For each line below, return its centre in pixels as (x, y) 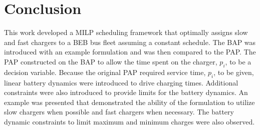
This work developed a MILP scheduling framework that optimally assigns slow (126, 32)
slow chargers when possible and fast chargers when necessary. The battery (119, 112)
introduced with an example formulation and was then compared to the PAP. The (130, 52)
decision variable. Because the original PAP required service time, (105, 72)
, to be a (238, 61)
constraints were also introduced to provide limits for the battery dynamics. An (126, 92)
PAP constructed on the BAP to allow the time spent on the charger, (111, 61)
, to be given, (234, 72)
